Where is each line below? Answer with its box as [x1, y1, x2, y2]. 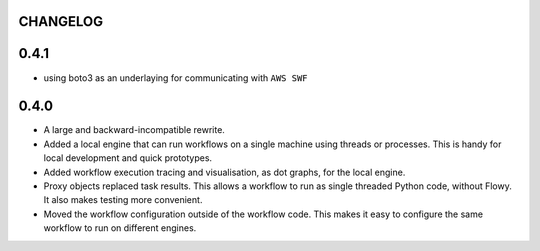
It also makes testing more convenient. [43, 194, 203, 206]
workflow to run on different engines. [43, 222, 197, 234]
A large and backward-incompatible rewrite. [43, 124, 225, 136]
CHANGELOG [18, 13, 104, 30]
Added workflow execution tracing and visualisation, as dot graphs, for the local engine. [43, 166, 406, 178]
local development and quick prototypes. [43, 152, 213, 164]
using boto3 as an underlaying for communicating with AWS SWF [43, 71, 309, 84]
